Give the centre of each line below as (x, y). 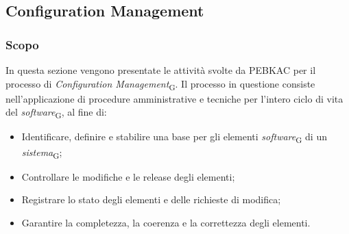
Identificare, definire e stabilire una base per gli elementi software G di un (174, 138)
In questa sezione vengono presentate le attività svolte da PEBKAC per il (161, 70)
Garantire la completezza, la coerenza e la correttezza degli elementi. (166, 222)
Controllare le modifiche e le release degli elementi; (128, 176)
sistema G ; (42, 153)
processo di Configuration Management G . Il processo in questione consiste (160, 84)
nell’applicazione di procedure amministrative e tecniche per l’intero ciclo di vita (174, 98)
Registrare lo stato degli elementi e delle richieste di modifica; (151, 199)
